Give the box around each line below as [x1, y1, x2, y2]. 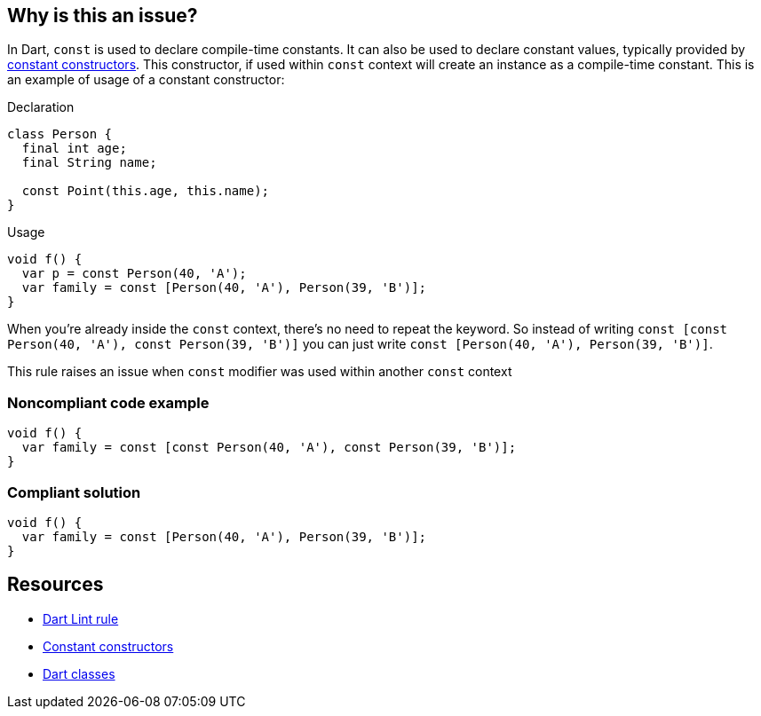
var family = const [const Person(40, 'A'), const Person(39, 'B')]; [21, 440, 517, 455]
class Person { [7, 127, 113, 142]
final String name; [21, 155, 157, 170]
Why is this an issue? [7, 4, 198, 27]
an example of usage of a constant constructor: [7, 72, 285, 88]
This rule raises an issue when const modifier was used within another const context [7, 364, 512, 380]
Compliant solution [7, 483, 141, 501]
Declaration [7, 99, 75, 115]
